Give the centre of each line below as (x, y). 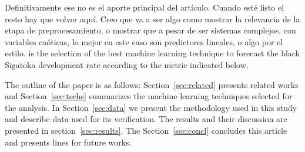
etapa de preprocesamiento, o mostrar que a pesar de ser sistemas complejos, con (150, 30)
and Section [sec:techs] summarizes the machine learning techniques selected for (149, 96)
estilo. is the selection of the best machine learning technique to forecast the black (152, 53)
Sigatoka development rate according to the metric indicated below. (127, 64)
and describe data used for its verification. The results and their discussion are (146, 119)
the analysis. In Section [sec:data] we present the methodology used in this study (151, 107)
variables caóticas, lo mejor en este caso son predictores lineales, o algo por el (144, 41)
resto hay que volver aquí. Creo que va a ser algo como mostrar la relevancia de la (152, 18)
